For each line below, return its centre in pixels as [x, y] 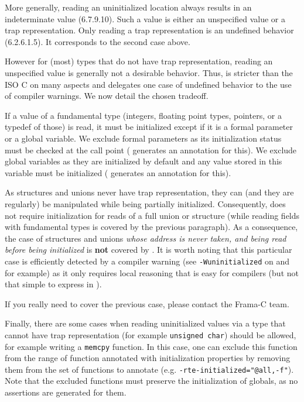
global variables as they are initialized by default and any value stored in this [144, 161]
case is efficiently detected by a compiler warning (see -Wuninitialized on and [147, 261]
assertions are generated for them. [66, 392]
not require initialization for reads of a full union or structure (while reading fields [152, 215]
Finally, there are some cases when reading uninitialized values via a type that [145, 323]
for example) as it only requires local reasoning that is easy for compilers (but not [152, 272]
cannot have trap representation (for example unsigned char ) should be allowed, [151, 334]
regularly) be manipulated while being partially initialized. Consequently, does [145, 203]
